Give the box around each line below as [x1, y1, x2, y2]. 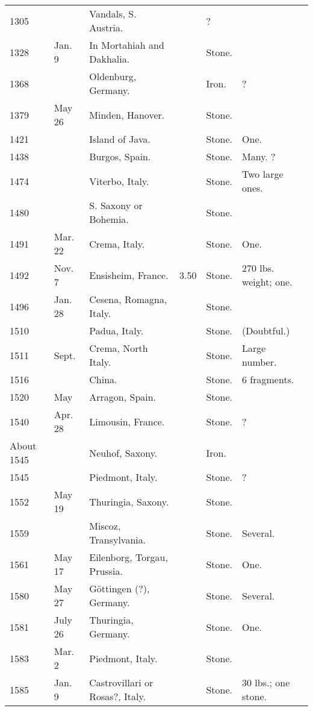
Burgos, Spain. [89, 149, 151, 163]
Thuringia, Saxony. [89, 494, 169, 509]
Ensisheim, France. [89, 268, 169, 282]
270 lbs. [242, 261, 274, 275]
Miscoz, [89, 519, 121, 533]
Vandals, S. [89, 7, 137, 20]
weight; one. [242, 275, 293, 289]
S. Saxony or [89, 198, 143, 212]
